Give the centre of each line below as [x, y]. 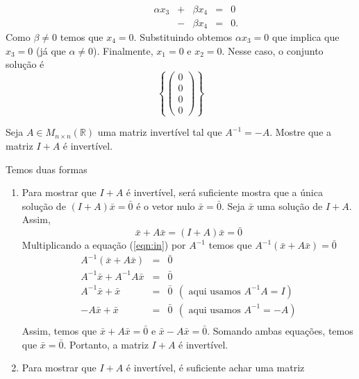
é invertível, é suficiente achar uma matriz [215, 368]
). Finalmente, [123, 50]
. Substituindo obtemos [183, 36]
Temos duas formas [47, 169]
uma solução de [290, 205]
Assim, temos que [59, 330]
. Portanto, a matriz [106, 344]
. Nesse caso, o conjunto [273, 50]
